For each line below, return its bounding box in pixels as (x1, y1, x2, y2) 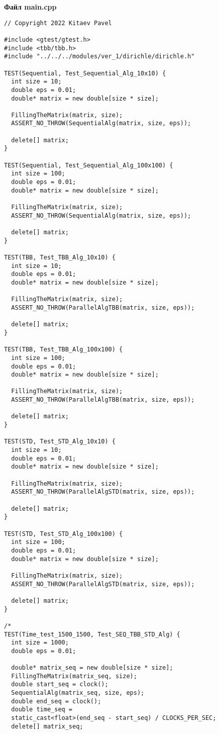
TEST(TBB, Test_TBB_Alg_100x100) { (4, 346, 123, 353)
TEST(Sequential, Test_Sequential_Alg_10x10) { (4, 69, 166, 77)
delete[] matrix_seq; (11, 722, 83, 730)
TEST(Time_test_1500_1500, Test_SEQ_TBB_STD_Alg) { (4, 630, 180, 638)
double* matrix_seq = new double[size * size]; (11, 664, 173, 672)
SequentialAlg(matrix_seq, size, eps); (11, 689, 145, 697)
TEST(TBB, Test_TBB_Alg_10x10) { (4, 253, 116, 261)
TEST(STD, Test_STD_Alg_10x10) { (4, 438, 116, 445)
